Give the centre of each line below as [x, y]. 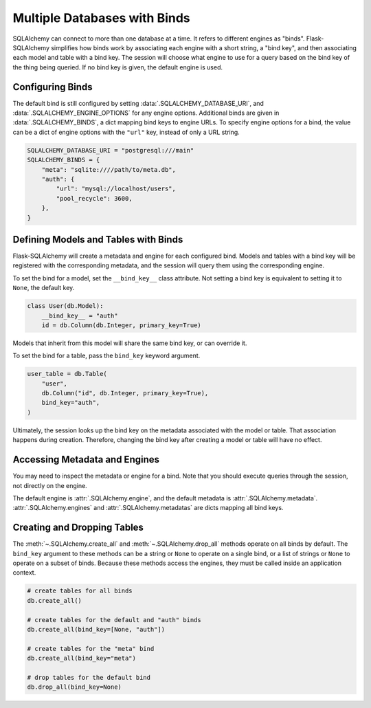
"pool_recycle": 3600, [94, 198]
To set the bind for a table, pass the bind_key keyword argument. [106, 356]
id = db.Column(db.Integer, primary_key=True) [122, 325]
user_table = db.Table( [67, 374]
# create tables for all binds [80, 591]
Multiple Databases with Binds [101, 18]
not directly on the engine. [50, 485]
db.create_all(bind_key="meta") [82, 659]
